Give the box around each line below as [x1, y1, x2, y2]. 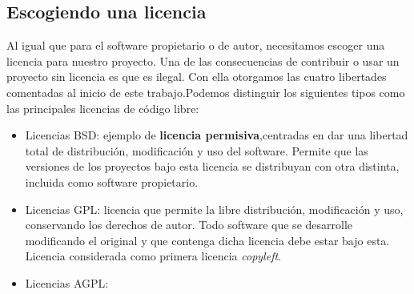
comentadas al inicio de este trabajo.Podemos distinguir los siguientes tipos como [6, 83, 405, 100]
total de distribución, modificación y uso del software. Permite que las [25, 142, 368, 159]
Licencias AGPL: [25, 274, 109, 291]
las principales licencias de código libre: [6, 99, 199, 116]
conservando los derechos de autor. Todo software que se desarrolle [25, 216, 353, 233]
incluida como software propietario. [25, 173, 199, 190]
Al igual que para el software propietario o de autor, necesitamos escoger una [6, 37, 385, 54]
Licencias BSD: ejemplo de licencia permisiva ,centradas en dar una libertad [25, 127, 408, 143]
